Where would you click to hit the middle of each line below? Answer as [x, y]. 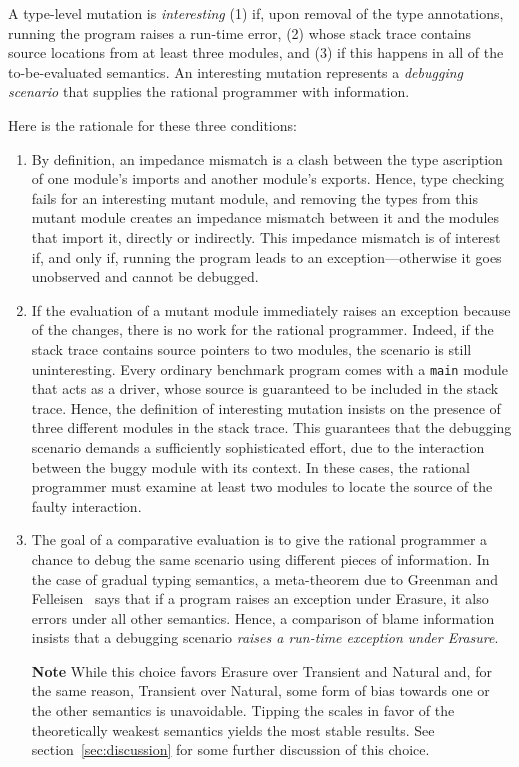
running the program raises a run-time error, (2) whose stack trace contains [240, 32]
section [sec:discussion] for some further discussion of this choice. [230, 749]
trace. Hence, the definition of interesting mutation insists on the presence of [266, 407]
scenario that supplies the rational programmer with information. [209, 91]
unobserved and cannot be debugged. [145, 276]
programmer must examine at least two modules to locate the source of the [262, 486]
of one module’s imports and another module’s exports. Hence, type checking [267, 178]
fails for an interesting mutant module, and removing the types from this [254, 197]
